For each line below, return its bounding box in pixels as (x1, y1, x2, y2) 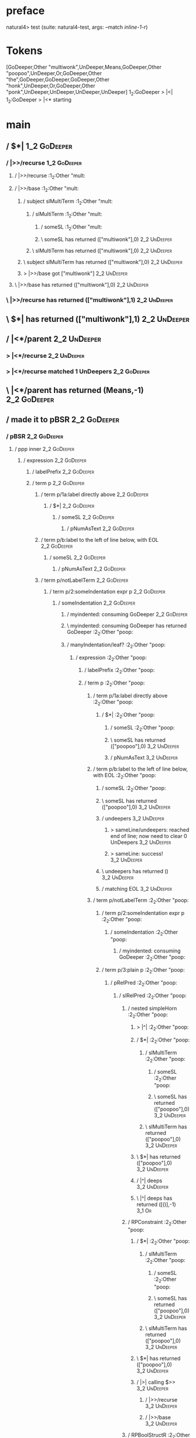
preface (6, 4, 45, 18)
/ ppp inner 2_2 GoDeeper (14, 445, 75, 452)
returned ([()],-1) (136, 1201, 177, 1208)
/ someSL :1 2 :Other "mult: (40, 223, 102, 232)
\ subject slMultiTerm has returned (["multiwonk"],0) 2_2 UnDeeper (23, 259, 183, 266)
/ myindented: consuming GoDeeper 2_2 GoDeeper (67, 611, 188, 618)
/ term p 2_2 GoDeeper (32, 479, 85, 486)
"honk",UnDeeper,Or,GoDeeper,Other (6, 82, 95, 89)
